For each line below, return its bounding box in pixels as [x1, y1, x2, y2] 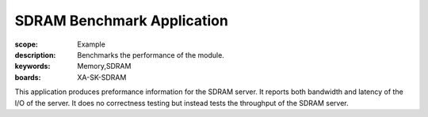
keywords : [14, 62, 51, 71]
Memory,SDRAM [77, 62, 132, 71]
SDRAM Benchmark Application [14, 12, 229, 29]
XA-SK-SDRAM [77, 72, 127, 82]
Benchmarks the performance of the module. [77, 50, 225, 59]
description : [14, 50, 56, 59]
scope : [14, 40, 39, 49]
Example [77, 40, 106, 49]
